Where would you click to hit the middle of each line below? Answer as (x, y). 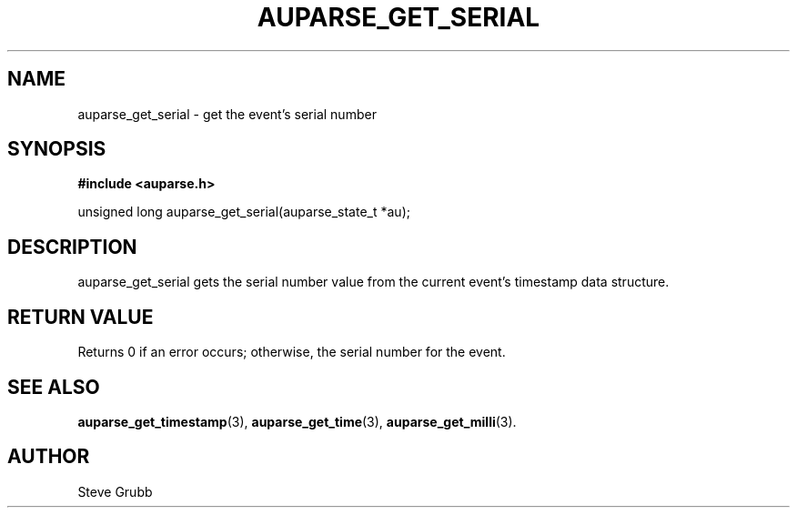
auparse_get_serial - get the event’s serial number (227, 114)
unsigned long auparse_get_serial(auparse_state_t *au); (244, 212)
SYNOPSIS (57, 149)
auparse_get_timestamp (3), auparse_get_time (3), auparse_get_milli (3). (297, 421)
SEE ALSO (54, 387)
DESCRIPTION (72, 247)
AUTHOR (49, 457)
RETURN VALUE (81, 317)
